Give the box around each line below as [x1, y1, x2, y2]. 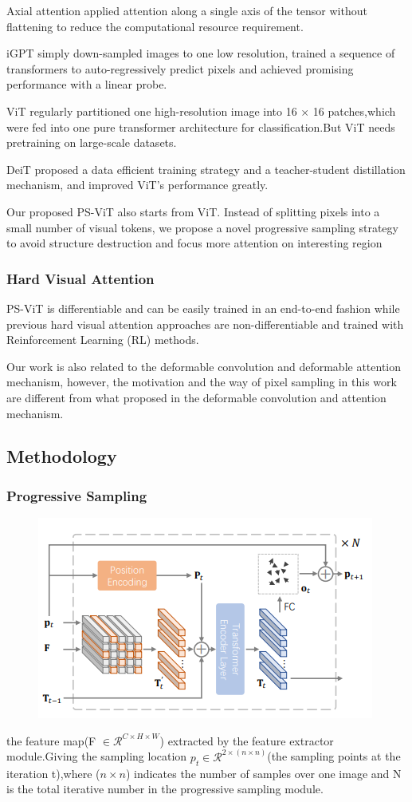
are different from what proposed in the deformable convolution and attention [6, 389, 386, 405]
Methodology [6, 444, 117, 468]
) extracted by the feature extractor [159, 732, 334, 749]
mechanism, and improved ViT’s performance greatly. [6, 176, 269, 193]
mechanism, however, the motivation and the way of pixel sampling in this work [6, 373, 397, 390]
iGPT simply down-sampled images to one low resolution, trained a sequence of [6, 45, 395, 61]
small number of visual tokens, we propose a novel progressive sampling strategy [6, 219, 398, 235]
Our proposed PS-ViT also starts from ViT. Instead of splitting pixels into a [6, 203, 380, 219]
